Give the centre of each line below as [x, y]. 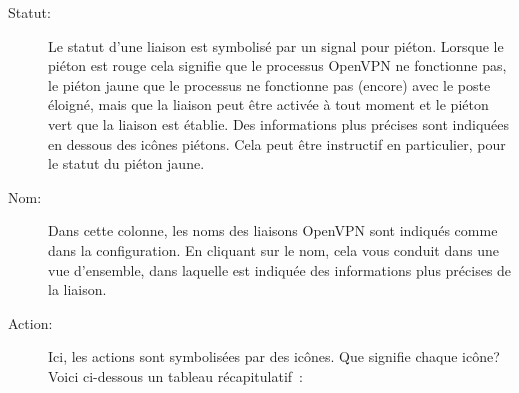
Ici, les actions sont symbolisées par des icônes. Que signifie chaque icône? [274, 356]
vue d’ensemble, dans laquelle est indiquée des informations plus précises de [280, 269]
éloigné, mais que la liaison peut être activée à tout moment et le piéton [268, 104]
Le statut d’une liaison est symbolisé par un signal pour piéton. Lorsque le [276, 45]
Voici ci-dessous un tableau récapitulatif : [176, 375]
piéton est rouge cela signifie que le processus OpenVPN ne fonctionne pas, [277, 65]
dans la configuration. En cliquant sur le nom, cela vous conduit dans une [273, 249]
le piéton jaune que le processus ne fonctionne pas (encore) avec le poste [269, 84]
